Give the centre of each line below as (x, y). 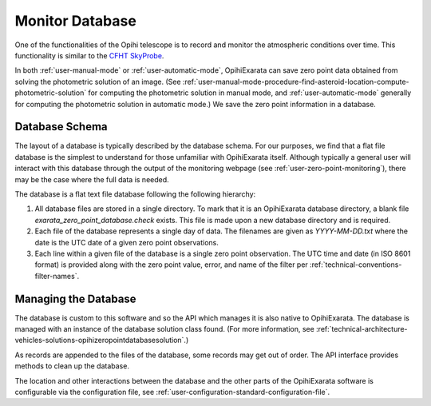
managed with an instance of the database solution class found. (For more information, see (164, 329)
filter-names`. (57, 276)
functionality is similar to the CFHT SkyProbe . (89, 55)
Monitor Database (76, 21)
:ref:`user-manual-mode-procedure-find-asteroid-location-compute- (296, 82)
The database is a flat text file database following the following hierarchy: (135, 194)
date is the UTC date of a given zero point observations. (127, 242)
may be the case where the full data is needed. (92, 179)
